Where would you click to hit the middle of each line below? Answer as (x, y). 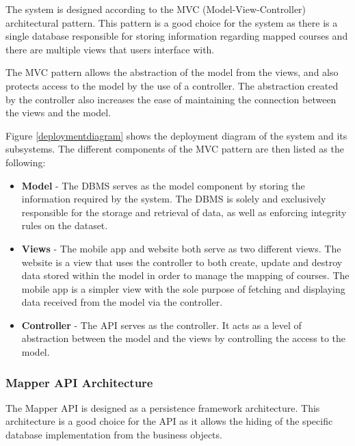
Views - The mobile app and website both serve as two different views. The (181, 248)
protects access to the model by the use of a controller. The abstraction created (172, 85)
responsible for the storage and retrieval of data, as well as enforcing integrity (184, 212)
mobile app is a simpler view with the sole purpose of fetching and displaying (183, 288)
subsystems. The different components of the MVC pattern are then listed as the (175, 149)
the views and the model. (58, 113)
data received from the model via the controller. (122, 302)
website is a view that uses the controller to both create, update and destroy (182, 262)
